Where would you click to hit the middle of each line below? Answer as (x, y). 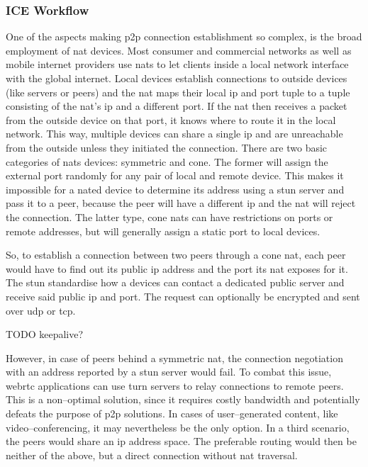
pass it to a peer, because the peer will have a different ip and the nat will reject (181, 203)
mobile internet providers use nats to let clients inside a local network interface (177, 64)
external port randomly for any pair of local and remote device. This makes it (175, 175)
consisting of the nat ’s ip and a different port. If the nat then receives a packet (177, 106)
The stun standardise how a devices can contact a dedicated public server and (175, 282)
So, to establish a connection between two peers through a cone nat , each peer (176, 255)
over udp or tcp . (41, 310)
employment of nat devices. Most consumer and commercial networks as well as (179, 50)
